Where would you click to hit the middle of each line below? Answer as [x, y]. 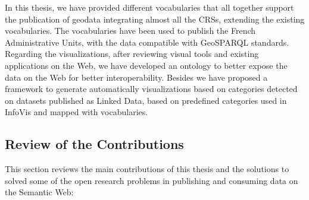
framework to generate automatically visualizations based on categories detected [151, 89]
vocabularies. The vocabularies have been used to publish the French [130, 31]
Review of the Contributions [94, 144]
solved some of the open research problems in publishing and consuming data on [152, 180]
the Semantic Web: [39, 192]
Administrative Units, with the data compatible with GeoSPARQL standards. [147, 42]
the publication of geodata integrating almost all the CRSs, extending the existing [155, 19]
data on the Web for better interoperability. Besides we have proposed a [136, 77]
